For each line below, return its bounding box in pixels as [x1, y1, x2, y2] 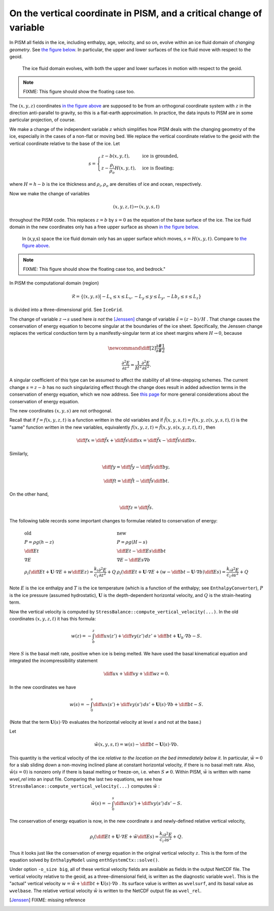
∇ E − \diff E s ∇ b [117, 557, 151, 563]
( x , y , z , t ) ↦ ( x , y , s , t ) [113, 203, 160, 209]
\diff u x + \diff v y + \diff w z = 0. [103, 671, 169, 677]
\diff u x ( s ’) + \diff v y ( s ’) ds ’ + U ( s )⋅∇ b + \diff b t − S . [93, 702, 203, 707]
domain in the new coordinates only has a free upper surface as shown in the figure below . [9, 224, 199, 230]
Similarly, [9, 450, 29, 457]
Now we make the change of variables [9, 190, 90, 196]
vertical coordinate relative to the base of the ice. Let [9, 140, 120, 147]
